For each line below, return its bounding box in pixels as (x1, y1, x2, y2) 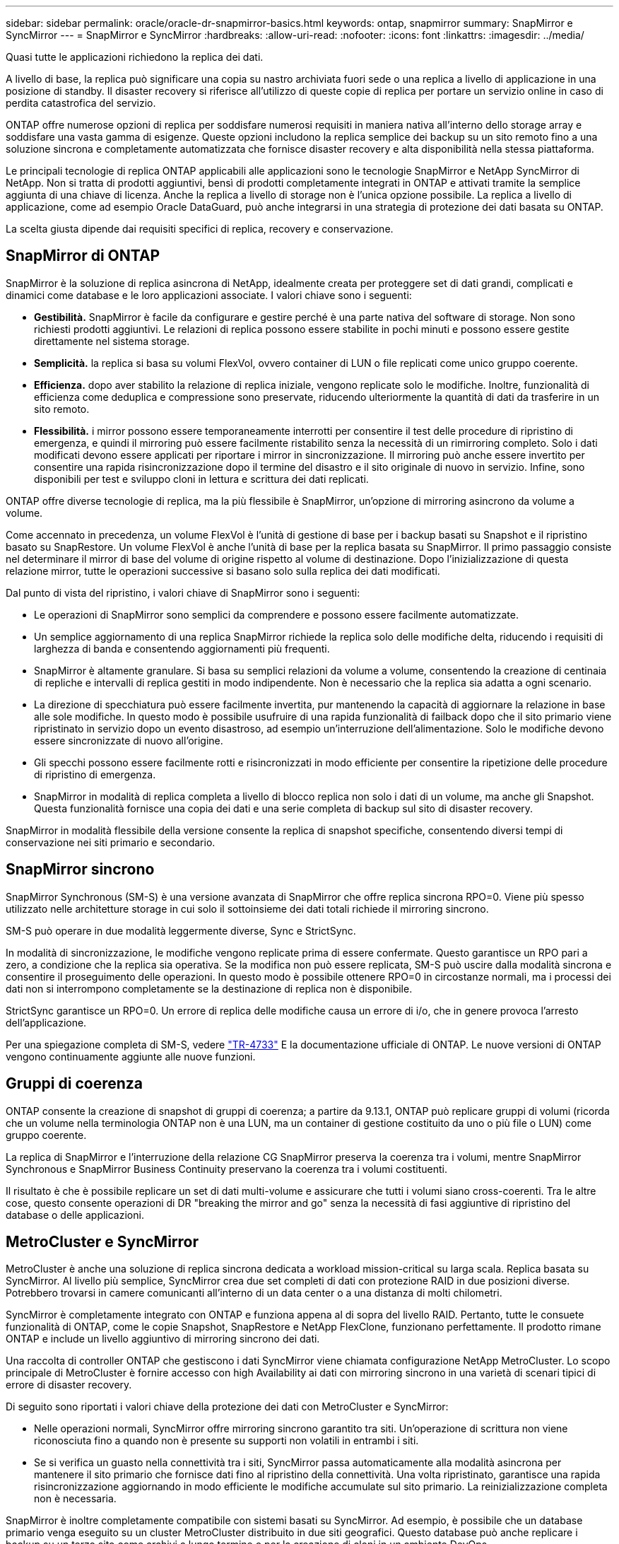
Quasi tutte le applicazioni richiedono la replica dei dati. (6, 51, 264, 63)
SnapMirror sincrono (6, 860, 155, 879)
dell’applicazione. (6, 1016, 87, 1029)
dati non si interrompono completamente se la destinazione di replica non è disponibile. (6, 982, 413, 995)
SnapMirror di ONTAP (6, 247, 160, 265)
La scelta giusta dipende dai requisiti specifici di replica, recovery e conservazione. (6, 223, 394, 235)
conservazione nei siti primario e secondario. (6, 836, 216, 848)
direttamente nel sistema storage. (34, 334, 190, 347)
